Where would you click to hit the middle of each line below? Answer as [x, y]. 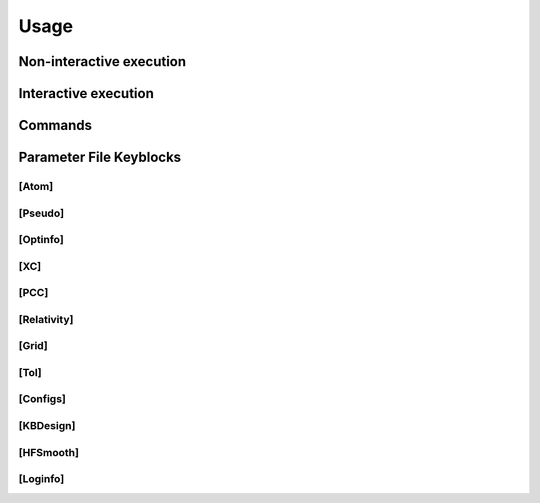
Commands [55, 125]
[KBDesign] [47, 426]
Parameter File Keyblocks [100, 157]
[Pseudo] [41, 213]
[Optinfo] [41, 240]
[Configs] [42, 399]
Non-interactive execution [102, 61]
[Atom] [36, 186]
